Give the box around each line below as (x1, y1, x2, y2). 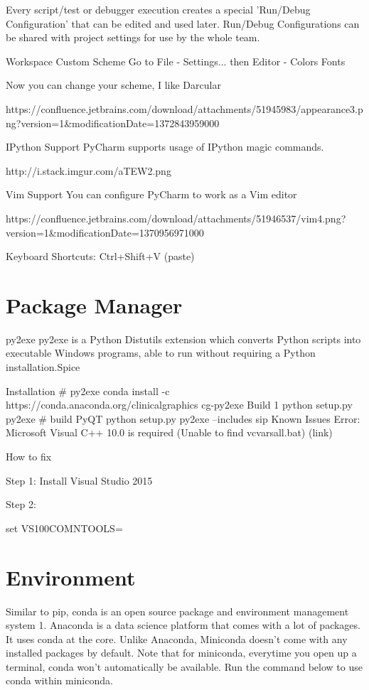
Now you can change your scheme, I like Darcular (6, 77, 221, 92)
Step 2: (6, 497, 36, 512)
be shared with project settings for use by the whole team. (6, 30, 260, 45)
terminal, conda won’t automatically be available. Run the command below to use (6, 659, 363, 674)
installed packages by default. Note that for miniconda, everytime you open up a (6, 645, 357, 660)
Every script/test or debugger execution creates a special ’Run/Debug (6, 2, 311, 16)
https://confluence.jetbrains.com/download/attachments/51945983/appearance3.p (6, 101, 363, 116)
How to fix (6, 449, 52, 463)
